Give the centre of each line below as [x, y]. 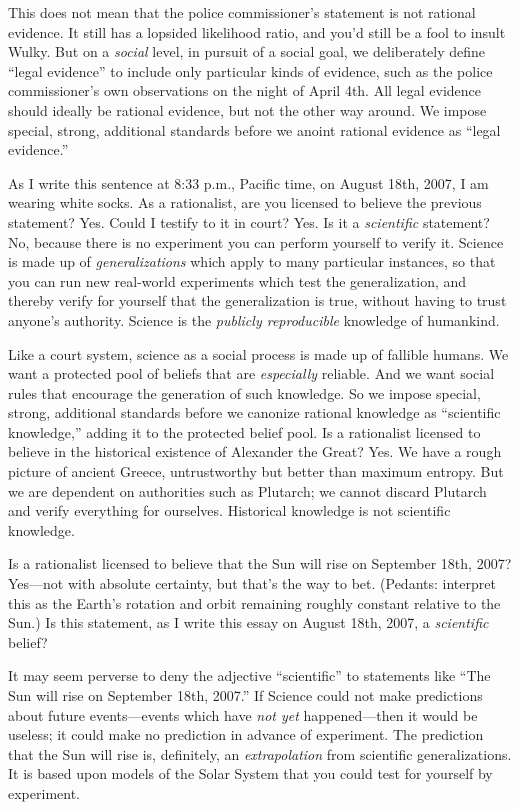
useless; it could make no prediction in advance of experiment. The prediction [246, 734]
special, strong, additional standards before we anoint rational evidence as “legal [254, 129]
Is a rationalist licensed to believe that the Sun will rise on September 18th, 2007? [260, 563]
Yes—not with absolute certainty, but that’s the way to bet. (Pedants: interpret [252, 583]
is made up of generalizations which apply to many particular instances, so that [252, 261]
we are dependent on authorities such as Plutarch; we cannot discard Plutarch [247, 490]
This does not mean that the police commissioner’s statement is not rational [242, 12]
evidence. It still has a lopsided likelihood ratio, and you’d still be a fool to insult [257, 31]
